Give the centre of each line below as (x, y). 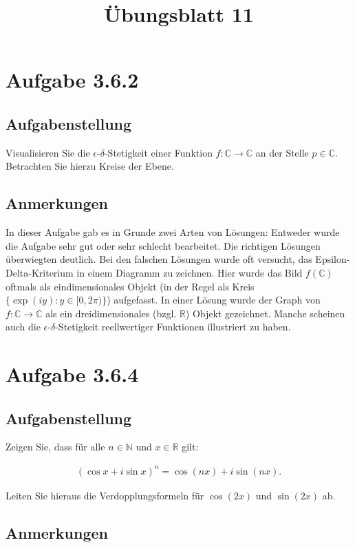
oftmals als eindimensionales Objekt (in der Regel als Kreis (130, 286)
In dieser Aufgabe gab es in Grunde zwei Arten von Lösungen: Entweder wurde (173, 232)
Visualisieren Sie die (48, 152)
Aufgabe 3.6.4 (72, 374)
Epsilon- (333, 259)
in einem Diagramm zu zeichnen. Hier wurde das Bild (190, 272)
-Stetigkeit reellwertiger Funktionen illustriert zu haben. (173, 327)
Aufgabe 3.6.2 (72, 80)
